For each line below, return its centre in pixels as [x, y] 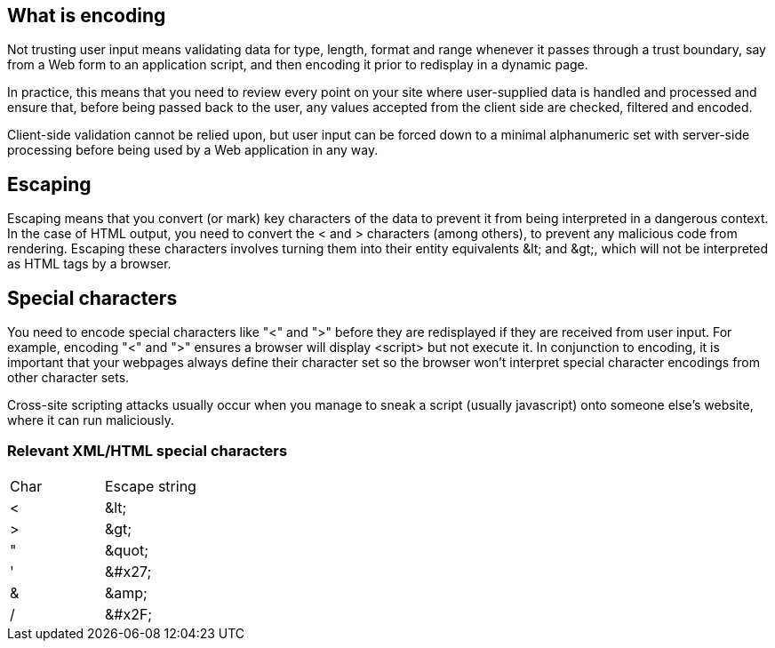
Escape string [150, 486]
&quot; [127, 550]
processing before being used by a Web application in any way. [193, 150]
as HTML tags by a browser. [89, 264]
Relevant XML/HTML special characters [148, 451]
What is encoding [87, 16]
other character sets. [68, 378]
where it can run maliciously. [91, 420]
